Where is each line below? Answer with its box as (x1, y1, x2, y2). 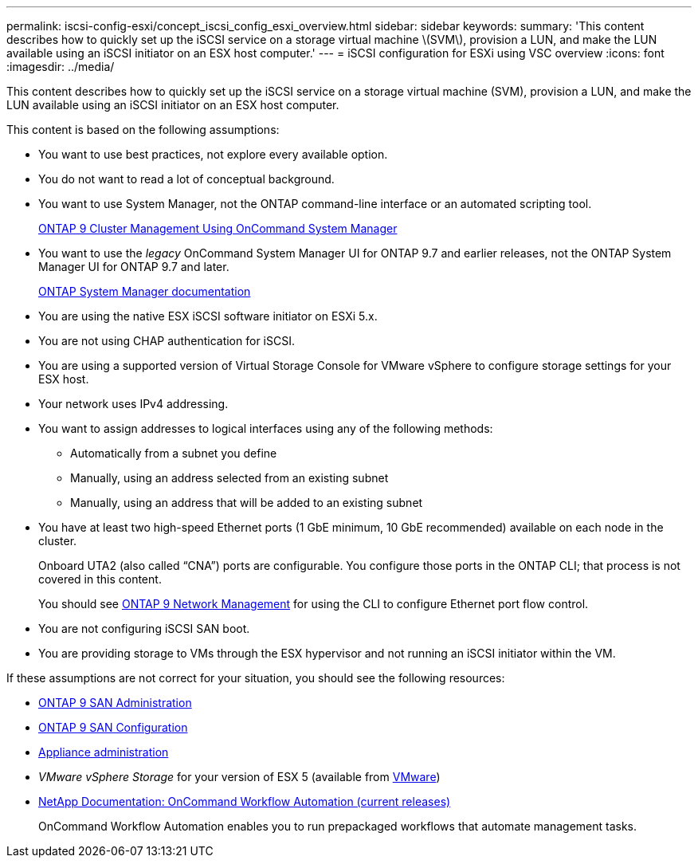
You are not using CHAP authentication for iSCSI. (38, 334, 295, 348)
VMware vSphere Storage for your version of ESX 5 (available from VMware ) (38, 770, 441, 783)
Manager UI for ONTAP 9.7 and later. (38, 260, 229, 273)
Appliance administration (38, 745, 169, 759)
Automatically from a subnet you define (70, 446, 277, 460)
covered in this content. (38, 572, 162, 586)
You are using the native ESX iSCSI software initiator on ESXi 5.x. (38, 309, 378, 323)
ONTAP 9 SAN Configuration (38, 721, 188, 734)
